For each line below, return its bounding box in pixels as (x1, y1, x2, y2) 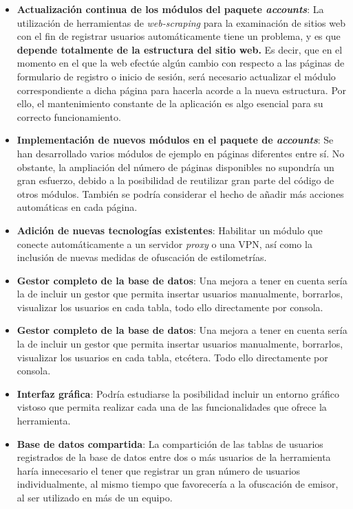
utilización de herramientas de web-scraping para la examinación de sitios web (17, 15, 345, 30)
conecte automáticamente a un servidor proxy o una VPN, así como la (17, 236, 312, 251)
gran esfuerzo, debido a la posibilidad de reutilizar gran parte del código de (17, 173, 334, 188)
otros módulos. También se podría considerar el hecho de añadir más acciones (17, 186, 344, 201)
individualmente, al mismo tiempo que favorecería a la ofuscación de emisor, (17, 477, 339, 491)
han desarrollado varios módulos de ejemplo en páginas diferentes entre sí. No (17, 146, 345, 160)
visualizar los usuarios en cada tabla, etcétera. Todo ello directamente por (17, 350, 328, 364)
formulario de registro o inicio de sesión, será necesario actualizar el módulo (17, 69, 336, 83)
